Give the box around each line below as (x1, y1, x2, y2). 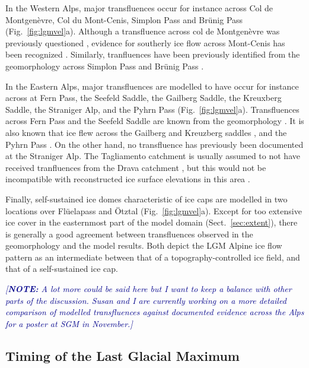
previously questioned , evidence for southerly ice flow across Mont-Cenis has (5, 36, 285, 49)
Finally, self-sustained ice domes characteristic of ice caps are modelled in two (5, 192, 288, 205)
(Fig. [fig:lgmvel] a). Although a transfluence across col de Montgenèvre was (5, 25, 280, 37)
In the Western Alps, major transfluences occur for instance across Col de (5, 2, 273, 14)
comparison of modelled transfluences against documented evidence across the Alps (5, 306, 304, 318)
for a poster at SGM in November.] (5, 317, 133, 329)
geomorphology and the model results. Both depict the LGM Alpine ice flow (5, 239, 282, 252)
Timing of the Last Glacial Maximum (5, 346, 240, 364)
